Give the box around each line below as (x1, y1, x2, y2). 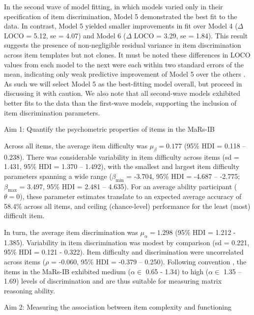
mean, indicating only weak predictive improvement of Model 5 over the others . (4, 69, 246, 79)
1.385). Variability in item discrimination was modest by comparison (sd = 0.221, (4, 237, 250, 247)
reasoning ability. (4, 285, 55, 295)
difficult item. (4, 210, 45, 221)
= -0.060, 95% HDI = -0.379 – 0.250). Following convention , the (51, 257, 247, 267)
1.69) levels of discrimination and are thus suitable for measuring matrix (4, 276, 222, 286)
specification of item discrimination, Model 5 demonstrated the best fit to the (4, 11, 237, 21)
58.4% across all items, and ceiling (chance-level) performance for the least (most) (4, 200, 251, 211)
